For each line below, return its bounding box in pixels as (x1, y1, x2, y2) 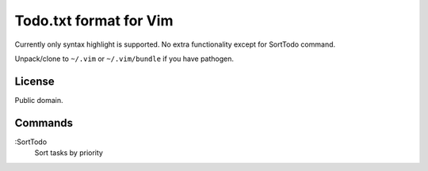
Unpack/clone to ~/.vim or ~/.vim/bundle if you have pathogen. (14, 54, 234, 63)
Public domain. (14, 95, 63, 104)
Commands (14, 116, 74, 130)
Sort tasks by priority (34, 148, 103, 158)
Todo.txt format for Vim (14, 12, 174, 29)
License (14, 74, 55, 88)
